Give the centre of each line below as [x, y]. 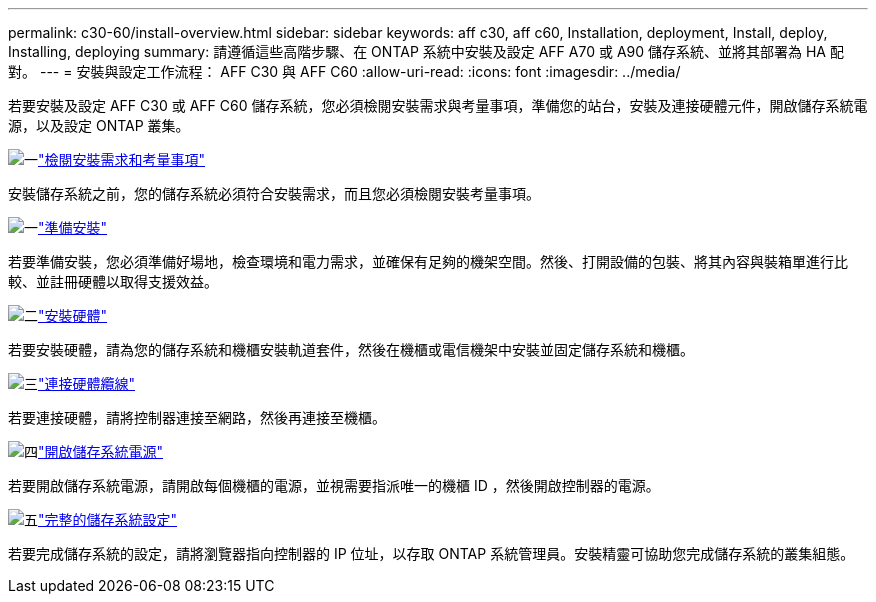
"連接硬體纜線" [87, 383]
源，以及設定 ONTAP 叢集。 [99, 125]
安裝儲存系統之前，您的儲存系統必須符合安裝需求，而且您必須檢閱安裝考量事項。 [274, 193]
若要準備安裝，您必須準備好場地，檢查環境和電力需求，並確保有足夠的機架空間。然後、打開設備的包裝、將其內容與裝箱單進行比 [428, 261]
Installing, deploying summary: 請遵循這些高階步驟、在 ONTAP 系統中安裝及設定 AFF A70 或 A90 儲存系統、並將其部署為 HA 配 [426, 51]
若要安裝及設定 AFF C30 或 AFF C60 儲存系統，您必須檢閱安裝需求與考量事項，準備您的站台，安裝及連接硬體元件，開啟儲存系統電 [438, 105]
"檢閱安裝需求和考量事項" [122, 159]
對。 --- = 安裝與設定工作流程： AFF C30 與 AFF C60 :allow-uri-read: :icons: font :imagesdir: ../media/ [344, 71]
